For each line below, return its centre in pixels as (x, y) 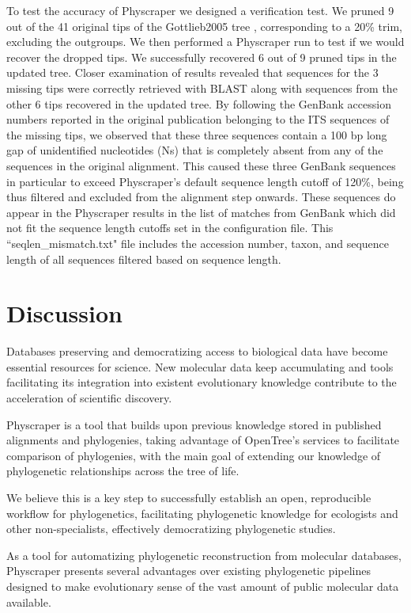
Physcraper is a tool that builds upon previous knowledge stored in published (194, 424)
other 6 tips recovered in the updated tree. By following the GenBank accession (199, 103)
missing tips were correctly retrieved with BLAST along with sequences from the (202, 88)
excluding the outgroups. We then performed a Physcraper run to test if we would (205, 42)
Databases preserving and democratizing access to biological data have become (197, 351)
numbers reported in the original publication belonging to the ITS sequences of (198, 119)
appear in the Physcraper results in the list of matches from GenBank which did (201, 212)
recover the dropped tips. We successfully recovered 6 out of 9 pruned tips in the (202, 57)
